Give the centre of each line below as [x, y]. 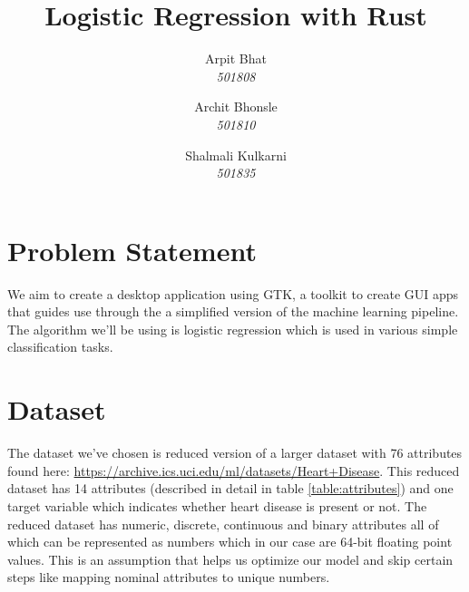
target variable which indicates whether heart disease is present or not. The [217, 505]
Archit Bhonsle [236, 107]
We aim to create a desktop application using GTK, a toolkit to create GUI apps [233, 293]
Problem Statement [132, 250]
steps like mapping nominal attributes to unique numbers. [169, 577]
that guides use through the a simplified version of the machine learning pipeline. [233, 311]
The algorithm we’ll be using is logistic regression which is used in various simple [233, 329]
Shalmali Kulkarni [236, 155]
